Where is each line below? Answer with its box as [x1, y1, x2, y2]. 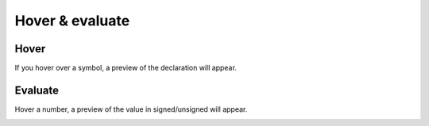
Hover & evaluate [14, 12, 130, 29]
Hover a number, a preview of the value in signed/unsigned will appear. [14, 104, 248, 114]
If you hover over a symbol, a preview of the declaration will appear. [14, 63, 238, 73]
